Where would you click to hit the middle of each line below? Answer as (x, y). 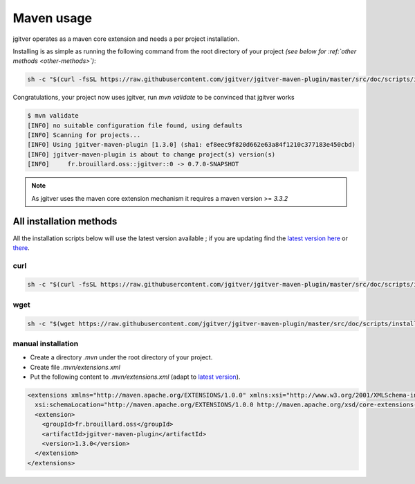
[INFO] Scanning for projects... (84, 135)
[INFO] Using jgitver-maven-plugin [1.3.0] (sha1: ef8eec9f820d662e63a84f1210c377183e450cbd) (192, 145)
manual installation (46, 343)
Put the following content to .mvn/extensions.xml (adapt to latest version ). (135, 377)
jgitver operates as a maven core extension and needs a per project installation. (126, 39)
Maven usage (53, 18)
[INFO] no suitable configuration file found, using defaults (135, 125)
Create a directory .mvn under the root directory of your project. (121, 357)
